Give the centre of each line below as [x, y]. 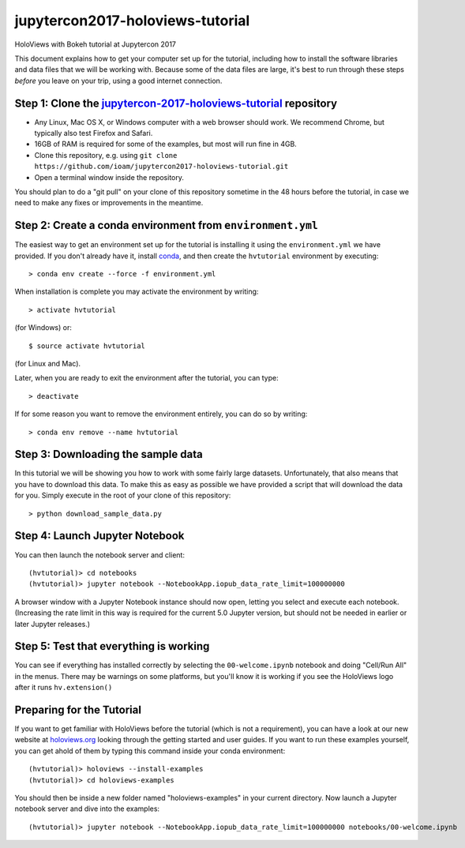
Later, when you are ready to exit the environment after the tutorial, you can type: [147, 378]
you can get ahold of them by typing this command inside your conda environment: [150, 751]
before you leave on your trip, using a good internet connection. [118, 81]
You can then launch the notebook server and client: [100, 555]
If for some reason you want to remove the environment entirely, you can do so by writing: [161, 414]
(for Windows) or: [43, 328]
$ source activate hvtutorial [87, 346]
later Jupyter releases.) [52, 624]
